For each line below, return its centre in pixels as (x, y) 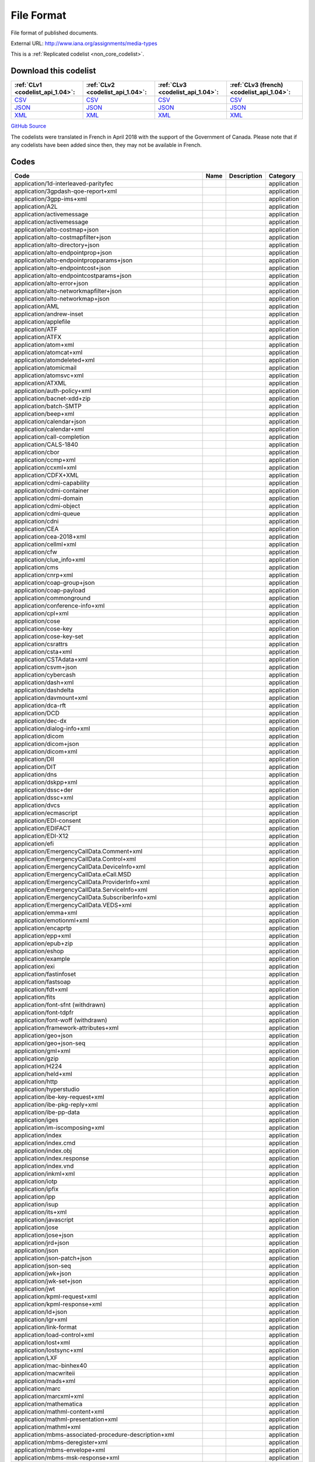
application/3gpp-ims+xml (51, 199)
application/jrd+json (42, 1243)
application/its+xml (41, 1212)
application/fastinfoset (45, 974)
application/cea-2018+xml (50, 536)
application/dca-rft (40, 705)
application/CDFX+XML (46, 475)
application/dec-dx (41, 720)
